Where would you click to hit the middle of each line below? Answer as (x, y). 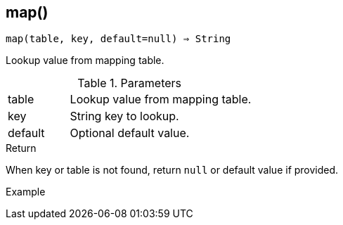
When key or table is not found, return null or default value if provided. (172, 170)
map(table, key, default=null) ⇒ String (118, 39)
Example (26, 192)
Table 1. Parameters (130, 83)
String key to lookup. (124, 116)
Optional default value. (130, 133)
